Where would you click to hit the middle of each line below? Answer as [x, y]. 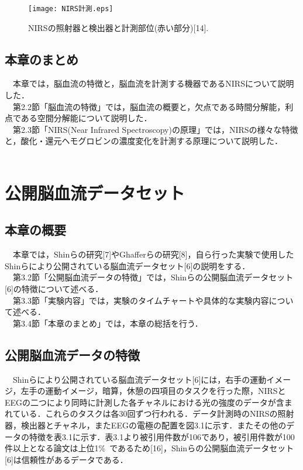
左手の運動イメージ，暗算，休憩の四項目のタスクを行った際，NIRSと [153, 391]
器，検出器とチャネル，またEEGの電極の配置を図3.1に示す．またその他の [146, 425]
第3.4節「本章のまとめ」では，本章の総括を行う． [108, 323]
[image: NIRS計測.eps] [71, 9]
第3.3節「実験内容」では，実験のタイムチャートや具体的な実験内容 [141, 300]
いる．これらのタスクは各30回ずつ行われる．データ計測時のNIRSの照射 [157, 414]
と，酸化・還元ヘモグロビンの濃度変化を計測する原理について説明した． [144, 141]
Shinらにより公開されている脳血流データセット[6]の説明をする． [128, 265]
